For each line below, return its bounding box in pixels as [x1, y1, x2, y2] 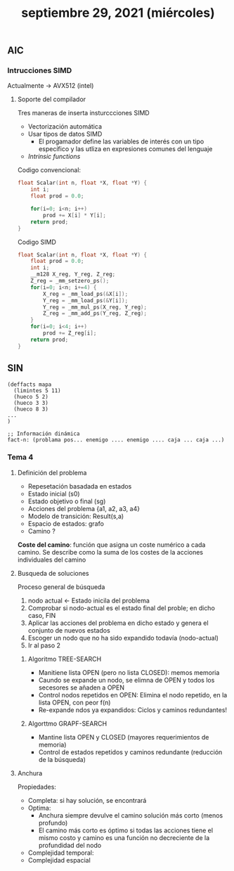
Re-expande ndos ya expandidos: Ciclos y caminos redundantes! [38, 705, 227, 714]
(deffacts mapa [7, 381, 52, 388]
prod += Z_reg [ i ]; [43, 330, 97, 337]
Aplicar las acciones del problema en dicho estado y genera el [27, 619, 209, 627]
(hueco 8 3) [13, 406, 49, 413]
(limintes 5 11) [13, 387, 61, 394]
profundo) [38, 818, 68, 827]
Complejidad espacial [27, 856, 91, 864]
